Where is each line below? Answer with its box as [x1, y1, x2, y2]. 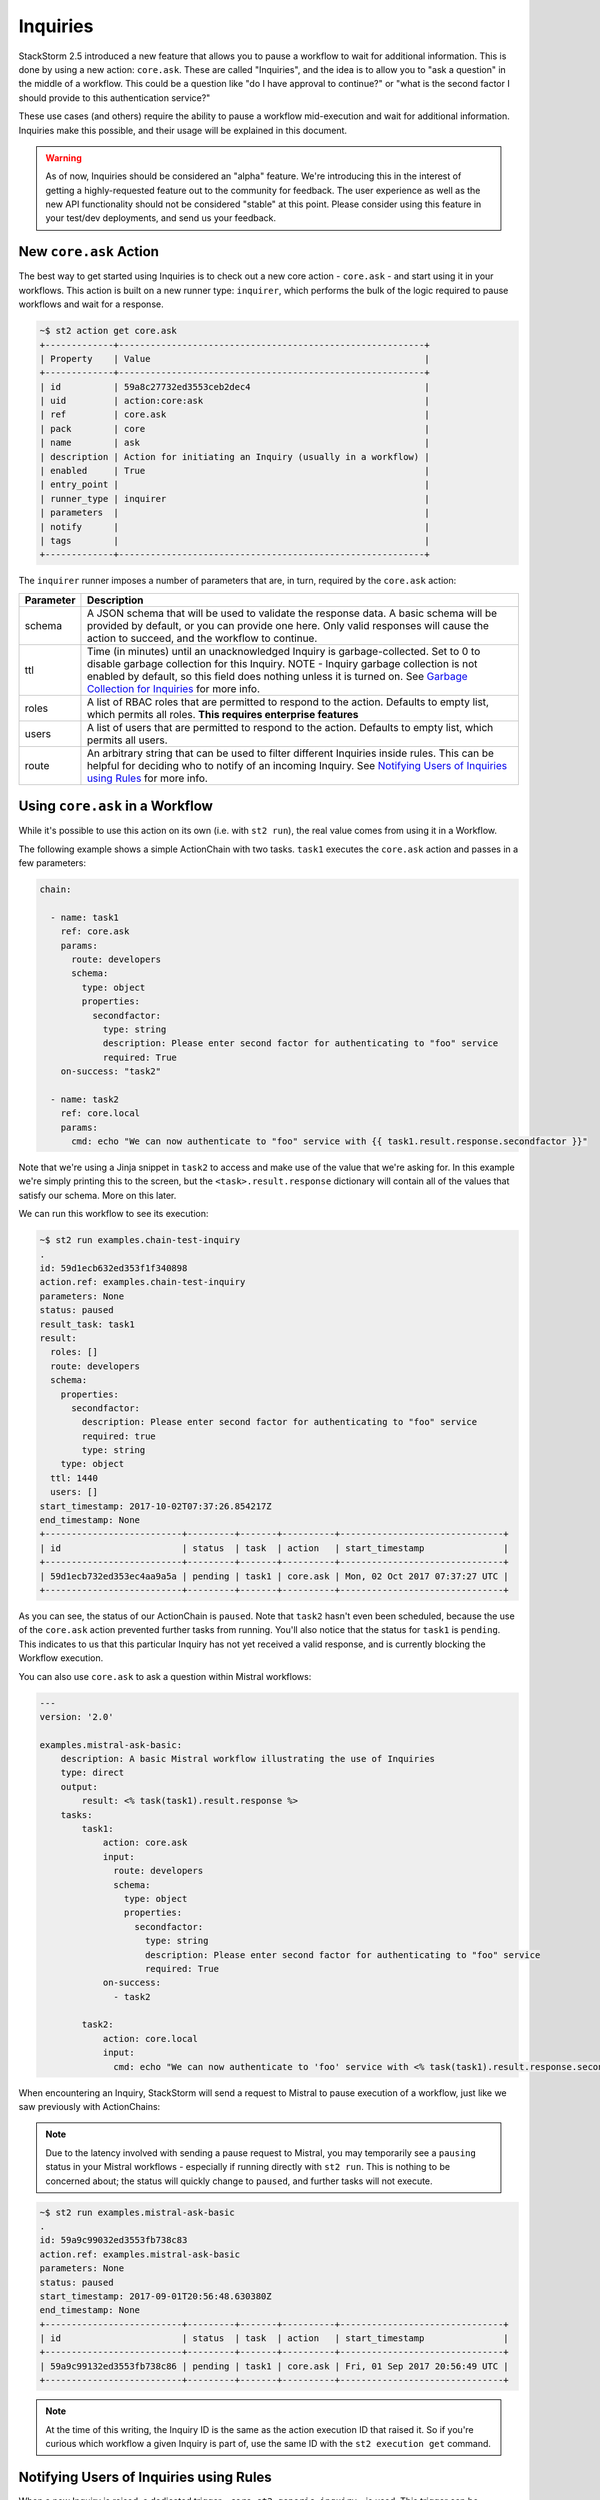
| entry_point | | [39, 479, 430, 490]
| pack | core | [39, 423, 430, 434]
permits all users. [86, 733, 168, 747]
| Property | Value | [39, 353, 430, 364]
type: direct [60, 1767, 125, 1779]
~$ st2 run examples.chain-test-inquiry [39, 1235, 240, 1246]
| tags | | [39, 535, 430, 546]
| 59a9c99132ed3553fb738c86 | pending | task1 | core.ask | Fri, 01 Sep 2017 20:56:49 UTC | [39, 2360, 509, 2372]
